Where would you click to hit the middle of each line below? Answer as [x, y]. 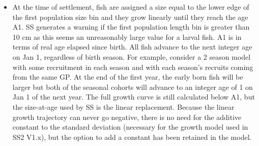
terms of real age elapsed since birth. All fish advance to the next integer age [132, 47]
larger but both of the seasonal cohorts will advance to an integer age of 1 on [133, 87]
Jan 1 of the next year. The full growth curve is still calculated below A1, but [134, 97]
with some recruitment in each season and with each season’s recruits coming [133, 67]
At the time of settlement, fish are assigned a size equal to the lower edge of [131, 7]
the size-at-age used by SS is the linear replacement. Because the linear [123, 106]
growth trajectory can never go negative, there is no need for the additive [127, 117]
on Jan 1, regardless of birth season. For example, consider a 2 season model [132, 56]
